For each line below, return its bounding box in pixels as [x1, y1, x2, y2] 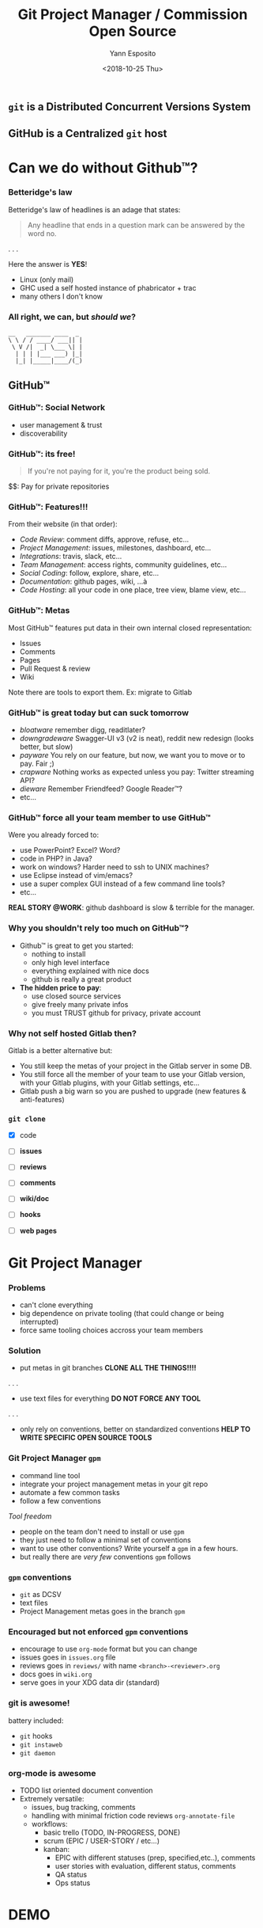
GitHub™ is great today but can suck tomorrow [8, 707, 190, 718]
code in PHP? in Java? [19, 854, 92, 864]
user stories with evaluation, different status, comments [54, 1861, 236, 1870]
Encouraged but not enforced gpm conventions [8, 1626, 189, 1637]
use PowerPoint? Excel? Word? [19, 846, 121, 855]
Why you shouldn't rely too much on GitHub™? [8, 922, 190, 934]
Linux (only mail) [19, 275, 74, 284]
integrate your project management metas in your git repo [19, 1479, 209, 1489]
